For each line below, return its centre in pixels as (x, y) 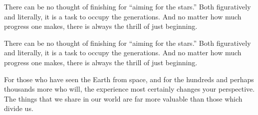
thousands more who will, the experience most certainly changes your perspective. (129, 89)
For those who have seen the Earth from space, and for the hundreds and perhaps (129, 79)
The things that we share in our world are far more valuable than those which (123, 98)
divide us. (19, 108)
